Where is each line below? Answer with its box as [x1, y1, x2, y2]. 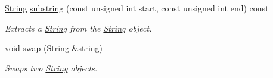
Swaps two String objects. [5, 61, 98, 74]
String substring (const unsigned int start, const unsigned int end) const [5, 2, 269, 14]
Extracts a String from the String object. [5, 21, 152, 34]
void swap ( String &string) [5, 42, 103, 54]
